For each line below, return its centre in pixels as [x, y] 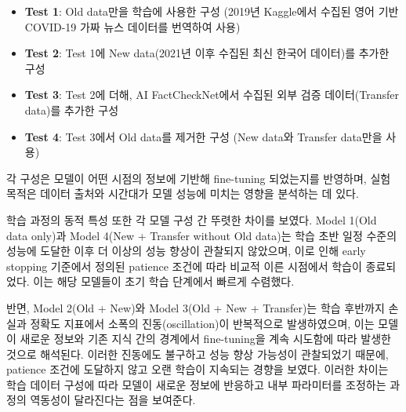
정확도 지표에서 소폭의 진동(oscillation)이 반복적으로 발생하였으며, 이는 [202, 323]
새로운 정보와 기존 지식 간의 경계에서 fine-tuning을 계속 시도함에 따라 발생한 [205, 339]
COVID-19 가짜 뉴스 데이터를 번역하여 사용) [132, 26]
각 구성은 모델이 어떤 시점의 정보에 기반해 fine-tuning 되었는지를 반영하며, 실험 [199, 178]
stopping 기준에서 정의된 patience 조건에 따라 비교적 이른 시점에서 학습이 [184, 266]
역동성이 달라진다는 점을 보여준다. [113, 400]
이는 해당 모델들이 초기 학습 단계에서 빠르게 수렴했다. [164, 281]
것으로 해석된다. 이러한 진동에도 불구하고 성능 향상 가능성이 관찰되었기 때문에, [198, 354]
